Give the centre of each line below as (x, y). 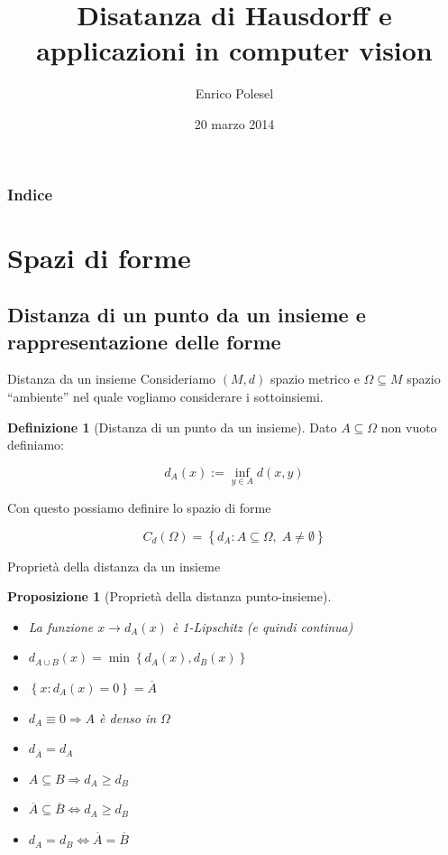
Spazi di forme (99, 257)
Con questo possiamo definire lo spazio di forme (139, 507)
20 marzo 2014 (234, 123)
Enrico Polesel (234, 93)
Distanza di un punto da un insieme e (187, 315)
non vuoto (409, 427)
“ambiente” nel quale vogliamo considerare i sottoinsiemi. (165, 396)
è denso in (128, 717)
